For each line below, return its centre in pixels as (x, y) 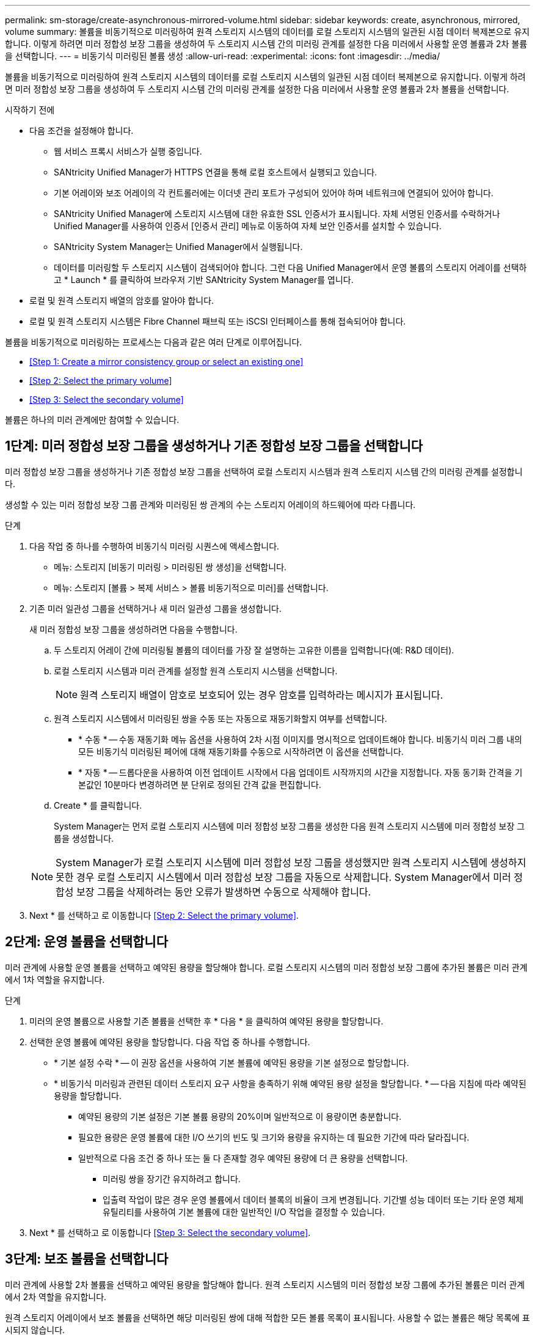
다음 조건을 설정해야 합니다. (82, 131)
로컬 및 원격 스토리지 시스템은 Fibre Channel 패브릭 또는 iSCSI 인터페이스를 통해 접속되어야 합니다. (218, 321)
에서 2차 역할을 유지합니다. (56, 1296)
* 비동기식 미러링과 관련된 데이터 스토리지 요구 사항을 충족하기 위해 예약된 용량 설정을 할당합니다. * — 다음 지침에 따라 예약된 (290, 1083)
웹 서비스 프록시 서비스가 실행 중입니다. (128, 151)
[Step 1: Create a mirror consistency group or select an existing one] (166, 362)
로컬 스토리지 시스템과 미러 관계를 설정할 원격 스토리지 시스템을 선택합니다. (196, 671)
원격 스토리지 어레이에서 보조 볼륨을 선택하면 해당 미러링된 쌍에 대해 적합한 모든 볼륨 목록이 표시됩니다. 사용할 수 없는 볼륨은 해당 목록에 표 (267, 1317)
